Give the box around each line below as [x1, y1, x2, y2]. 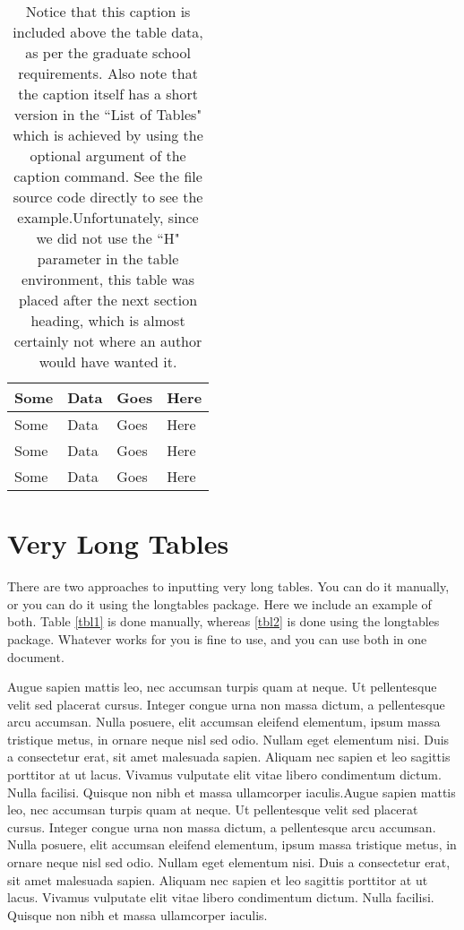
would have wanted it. [39, 351, 177, 372]
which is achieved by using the [13, 125, 203, 145]
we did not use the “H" [36, 228, 180, 248]
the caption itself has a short [18, 83, 198, 104]
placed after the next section [18, 289, 198, 310]
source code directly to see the [13, 186, 203, 207]
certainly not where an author [13, 331, 202, 351]
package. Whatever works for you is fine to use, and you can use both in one [7, 629, 427, 648]
